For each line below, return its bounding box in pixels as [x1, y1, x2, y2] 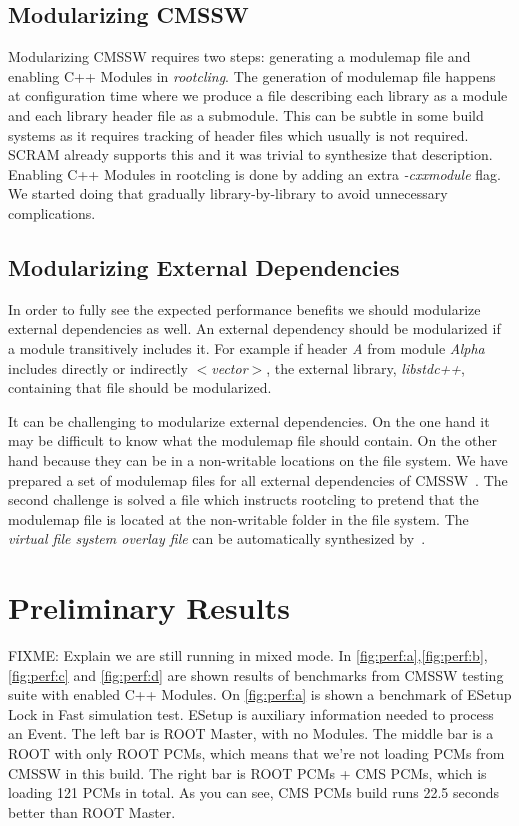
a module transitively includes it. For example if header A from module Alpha [8, 337, 485, 358]
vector [211, 357, 248, 378]
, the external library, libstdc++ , [266, 357, 465, 378]
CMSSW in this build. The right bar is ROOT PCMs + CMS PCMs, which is [8, 762, 487, 783]
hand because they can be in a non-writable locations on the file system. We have [8, 449, 508, 470]
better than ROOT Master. [8, 801, 176, 822]
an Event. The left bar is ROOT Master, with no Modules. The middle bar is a [8, 723, 494, 744]
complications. [8, 202, 96, 223]
